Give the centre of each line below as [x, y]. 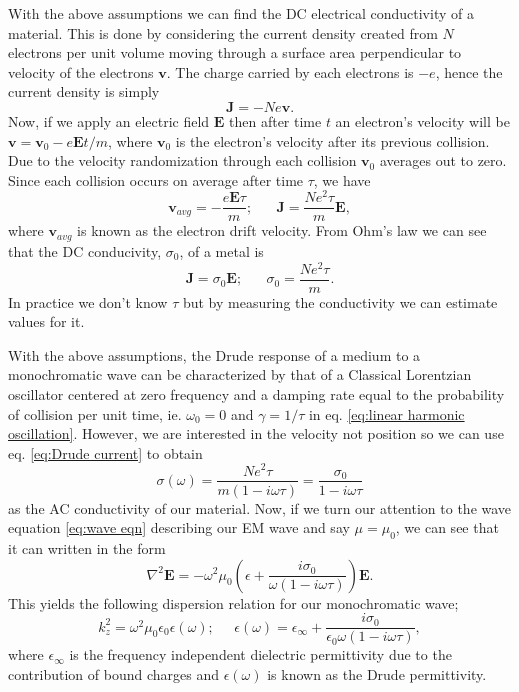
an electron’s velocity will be [422, 120]
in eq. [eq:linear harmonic [386, 413]
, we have [342, 179]
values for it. [46, 321]
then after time [275, 120]
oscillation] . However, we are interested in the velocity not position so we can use [256, 433]
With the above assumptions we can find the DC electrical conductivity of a [241, 13]
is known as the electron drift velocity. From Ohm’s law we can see [282, 230]
